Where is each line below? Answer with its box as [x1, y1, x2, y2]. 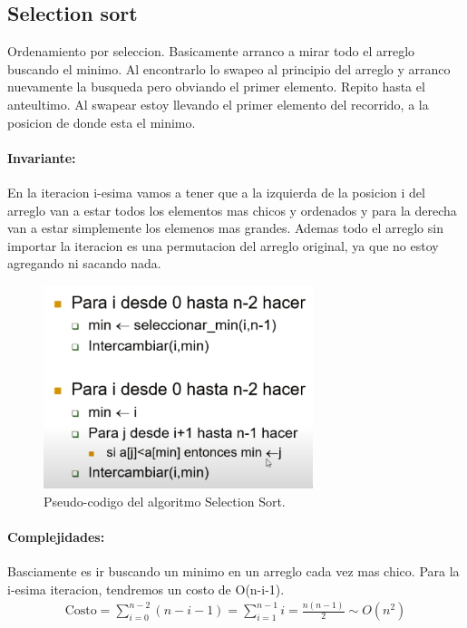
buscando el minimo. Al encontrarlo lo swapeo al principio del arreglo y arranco [7, 59, 451, 78]
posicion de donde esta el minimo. [7, 112, 196, 131]
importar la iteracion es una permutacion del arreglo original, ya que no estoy [7, 236, 439, 255]
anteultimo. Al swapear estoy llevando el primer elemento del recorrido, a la [7, 94, 429, 113]
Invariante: [7, 148, 76, 167]
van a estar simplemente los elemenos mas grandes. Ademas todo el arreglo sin [7, 218, 443, 237]
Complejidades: [7, 527, 105, 546]
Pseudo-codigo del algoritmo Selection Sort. [44, 491, 286, 510]
